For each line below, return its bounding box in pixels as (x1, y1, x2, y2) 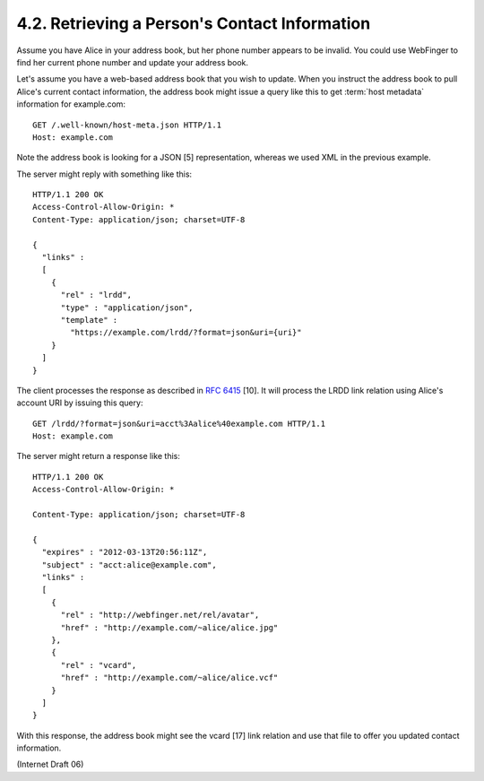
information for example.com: (16, 99, 125, 109)
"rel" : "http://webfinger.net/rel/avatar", (60, 610, 260, 620)
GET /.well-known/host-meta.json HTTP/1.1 (32, 119, 222, 130)
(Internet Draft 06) (16, 759, 84, 770)
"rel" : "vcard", (60, 660, 137, 670)
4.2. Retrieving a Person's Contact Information (16, 13, 371, 33)
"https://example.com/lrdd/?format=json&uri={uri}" (70, 327, 302, 338)
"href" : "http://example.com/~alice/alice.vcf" (60, 673, 279, 683)
